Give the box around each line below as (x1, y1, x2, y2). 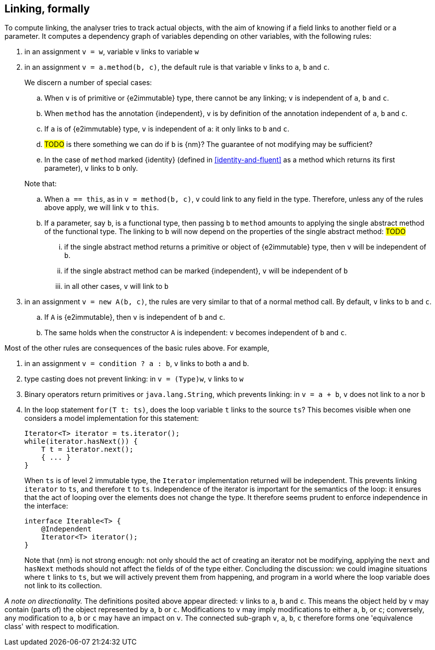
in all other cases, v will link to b (64, 282, 169, 291)
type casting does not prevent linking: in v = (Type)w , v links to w (24, 375, 244, 384)
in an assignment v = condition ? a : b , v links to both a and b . (24, 359, 249, 368)
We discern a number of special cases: (24, 78, 152, 87)
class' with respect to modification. (4, 622, 119, 631)
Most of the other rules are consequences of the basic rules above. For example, (4, 344, 270, 353)
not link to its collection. (24, 581, 102, 590)
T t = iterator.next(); (41, 445, 134, 454)
